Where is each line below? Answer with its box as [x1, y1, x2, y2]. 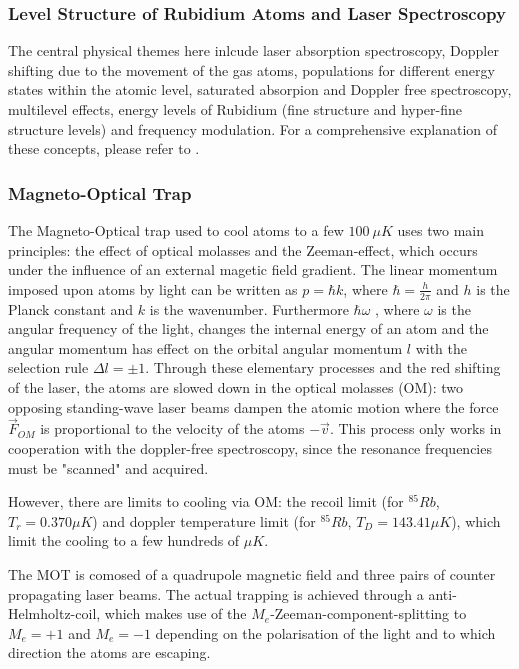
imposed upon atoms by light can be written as [8, 278, 298, 299]
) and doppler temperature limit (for [92, 510, 316, 531]
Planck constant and [8, 298, 134, 319]
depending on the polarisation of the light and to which [155, 622, 496, 643]
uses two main [397, 220, 485, 240]
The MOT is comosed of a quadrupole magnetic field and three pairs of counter [8, 563, 496, 584]
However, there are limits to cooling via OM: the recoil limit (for [8, 491, 404, 512]
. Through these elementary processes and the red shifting [145, 357, 501, 378]
